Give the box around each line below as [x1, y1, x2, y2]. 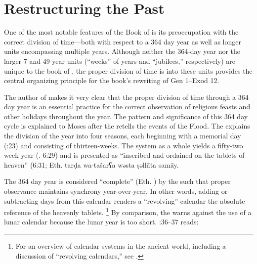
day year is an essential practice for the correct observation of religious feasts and [4, 101, 251, 112]
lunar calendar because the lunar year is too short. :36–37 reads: [4, 217, 199, 227]
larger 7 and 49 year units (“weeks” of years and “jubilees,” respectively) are [4, 55, 236, 66]
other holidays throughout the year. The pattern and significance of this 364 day [4, 111, 248, 121]
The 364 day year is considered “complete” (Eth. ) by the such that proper [4, 176, 231, 186]
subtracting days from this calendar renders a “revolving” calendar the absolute [4, 195, 245, 206]
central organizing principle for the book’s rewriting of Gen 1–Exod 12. [4, 75, 219, 86]
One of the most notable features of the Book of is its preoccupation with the [4, 27, 239, 37]
